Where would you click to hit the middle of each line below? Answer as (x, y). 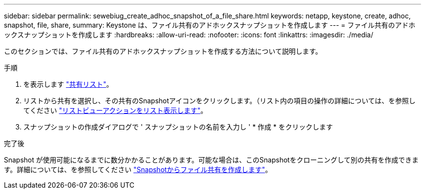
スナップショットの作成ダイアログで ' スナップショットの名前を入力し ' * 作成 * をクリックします (178, 127)
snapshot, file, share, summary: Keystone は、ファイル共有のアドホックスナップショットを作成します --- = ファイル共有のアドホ (210, 25)
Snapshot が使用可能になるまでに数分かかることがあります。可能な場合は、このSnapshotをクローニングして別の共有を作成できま (211, 160)
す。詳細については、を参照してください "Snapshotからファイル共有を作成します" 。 (138, 169)
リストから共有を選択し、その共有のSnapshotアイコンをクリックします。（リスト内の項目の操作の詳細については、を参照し (220, 101)
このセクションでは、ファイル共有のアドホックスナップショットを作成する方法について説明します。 (163, 51)
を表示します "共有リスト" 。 (68, 84)
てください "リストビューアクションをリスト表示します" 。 (115, 110)
